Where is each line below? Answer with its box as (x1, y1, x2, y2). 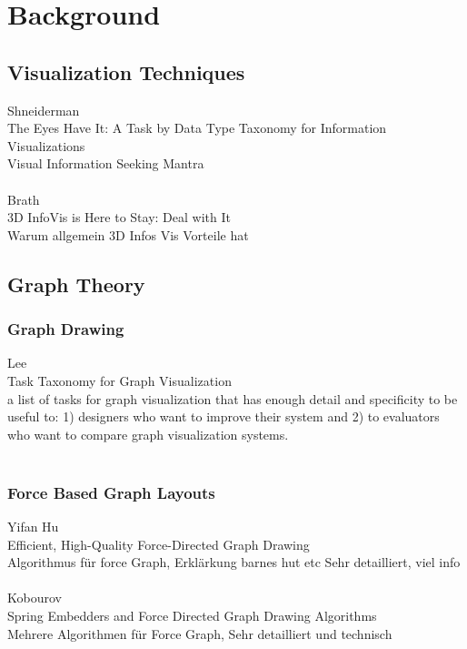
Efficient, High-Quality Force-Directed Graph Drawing (7, 534, 310, 553)
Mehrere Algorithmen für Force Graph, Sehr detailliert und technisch (7, 624, 392, 643)
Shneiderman (7, 100, 80, 119)
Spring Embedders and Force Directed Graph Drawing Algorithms (7, 606, 377, 625)
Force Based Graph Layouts (7, 481, 215, 503)
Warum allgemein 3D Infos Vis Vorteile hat (7, 225, 249, 244)
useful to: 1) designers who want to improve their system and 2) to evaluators (7, 407, 440, 426)
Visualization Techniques (7, 57, 245, 86)
